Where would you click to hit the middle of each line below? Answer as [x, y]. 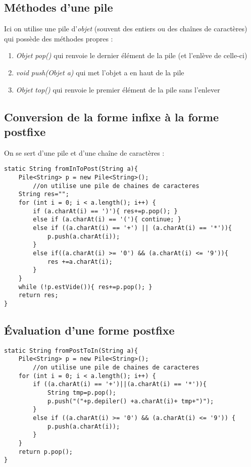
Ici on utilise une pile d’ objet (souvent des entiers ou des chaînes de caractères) [126, 29]
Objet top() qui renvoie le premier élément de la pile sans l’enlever [118, 89]
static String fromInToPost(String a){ [71, 169]
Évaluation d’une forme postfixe [89, 330]
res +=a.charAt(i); [80, 262]
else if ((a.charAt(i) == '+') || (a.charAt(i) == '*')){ [133, 228]
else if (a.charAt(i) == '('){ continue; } [107, 220]
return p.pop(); [46, 452]
